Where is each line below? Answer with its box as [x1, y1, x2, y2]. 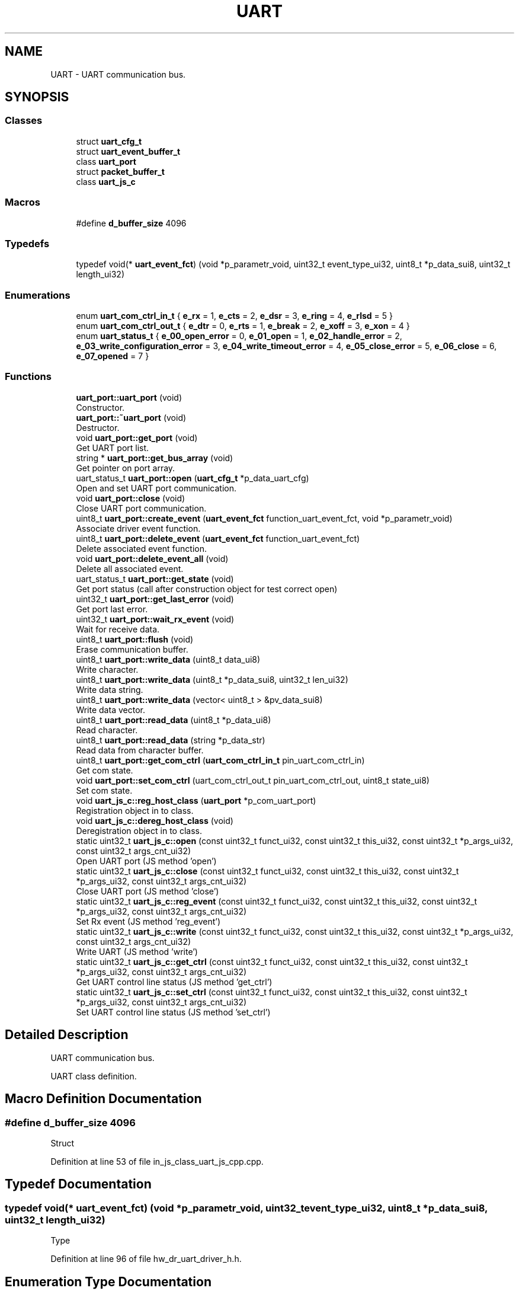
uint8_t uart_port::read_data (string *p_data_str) [76, 734, 265, 745]
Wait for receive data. [76, 624, 160, 634]
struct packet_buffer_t [76, 166, 165, 177]
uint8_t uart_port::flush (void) [76, 634, 194, 644]
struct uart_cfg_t [76, 136, 142, 146]
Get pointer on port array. [76, 462, 175, 473]
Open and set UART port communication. [76, 482, 237, 493]
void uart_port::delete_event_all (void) [76, 553, 229, 564]
